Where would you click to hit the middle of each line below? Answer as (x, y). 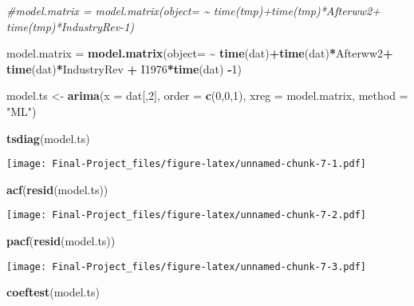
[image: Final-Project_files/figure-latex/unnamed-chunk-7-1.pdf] (187, 164)
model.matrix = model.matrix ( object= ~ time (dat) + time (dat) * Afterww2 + (200, 53)
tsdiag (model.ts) (48, 138)
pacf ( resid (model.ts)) (61, 241)
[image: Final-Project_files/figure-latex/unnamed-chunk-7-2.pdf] (187, 215)
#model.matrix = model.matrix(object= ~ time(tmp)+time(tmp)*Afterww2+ (193, 10)
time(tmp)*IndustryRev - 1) (71, 26)
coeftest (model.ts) (53, 292)
